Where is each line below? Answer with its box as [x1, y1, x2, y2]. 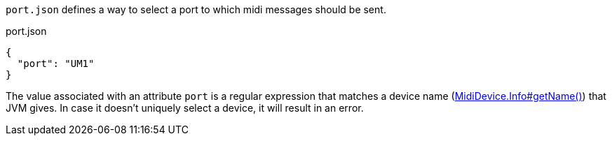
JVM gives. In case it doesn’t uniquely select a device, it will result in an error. [6, 102, 364, 114]
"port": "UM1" [17, 58, 95, 69]
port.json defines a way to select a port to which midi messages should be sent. [6, 3, 386, 15]
